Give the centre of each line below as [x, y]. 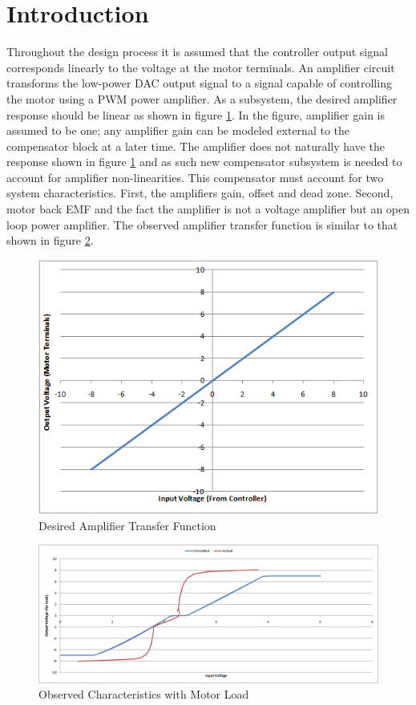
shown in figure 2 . [50, 240]
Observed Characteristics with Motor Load [144, 694]
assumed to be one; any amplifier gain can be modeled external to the [178, 130]
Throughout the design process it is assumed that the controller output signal [197, 52]
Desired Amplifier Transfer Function [127, 525]
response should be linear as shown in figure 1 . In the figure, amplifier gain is [196, 114]
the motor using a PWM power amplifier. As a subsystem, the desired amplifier [202, 98]
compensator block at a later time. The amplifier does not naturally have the [196, 146]
